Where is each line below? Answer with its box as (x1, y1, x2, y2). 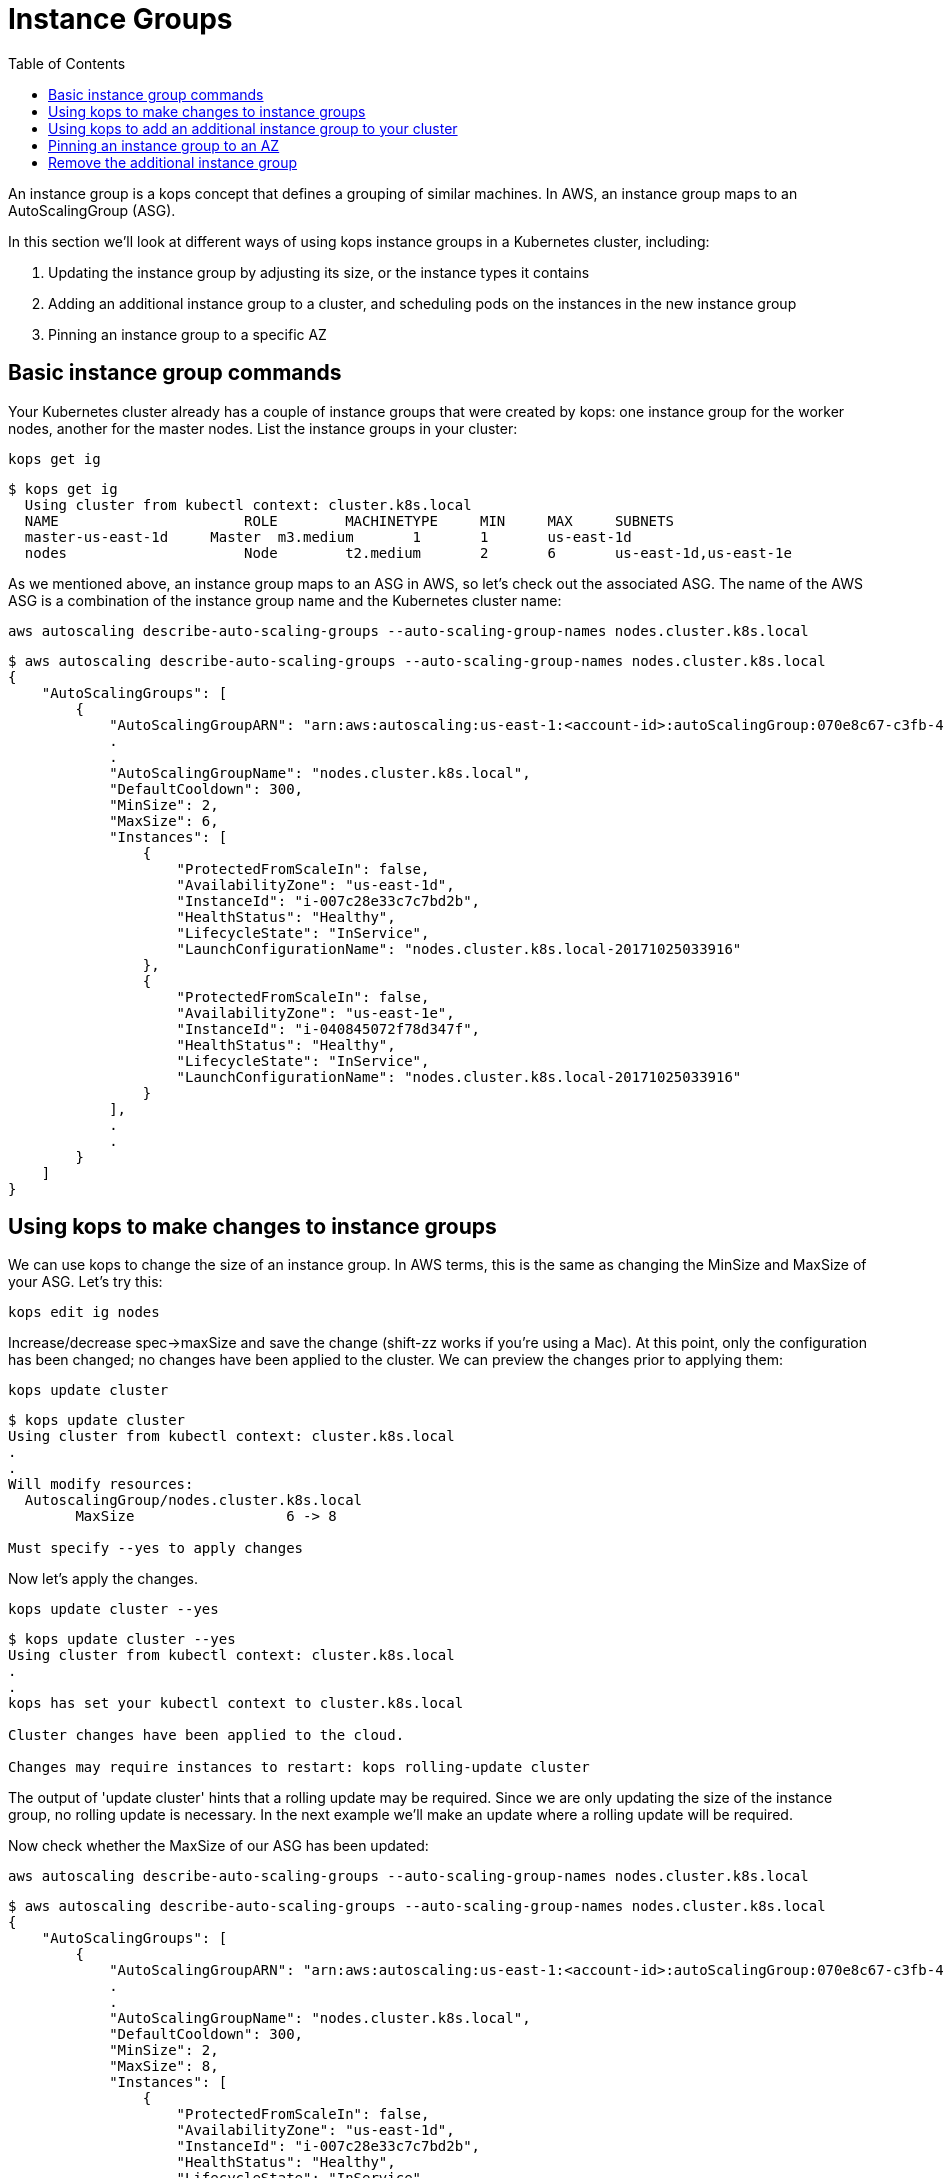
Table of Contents (8, 54, 126, 72)
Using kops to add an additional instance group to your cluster (48, 119, 458, 137)
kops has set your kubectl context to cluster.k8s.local (8, 1695, 464, 1712)
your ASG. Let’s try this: (8, 1273, 163, 1291)
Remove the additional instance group (48, 153, 298, 171)
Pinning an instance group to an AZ (48, 136, 280, 154)
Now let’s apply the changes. (8, 1570, 198, 1588)
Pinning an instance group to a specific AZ (48, 325, 327, 343)
